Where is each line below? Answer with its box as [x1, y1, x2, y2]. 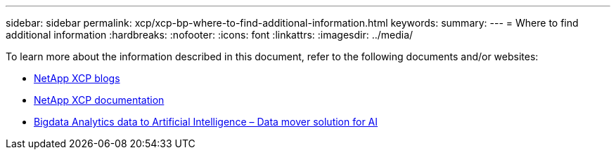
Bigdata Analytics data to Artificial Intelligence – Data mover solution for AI [34, 116, 378, 128]
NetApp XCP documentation [34, 94, 165, 106]
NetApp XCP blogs [34, 72, 120, 84]
